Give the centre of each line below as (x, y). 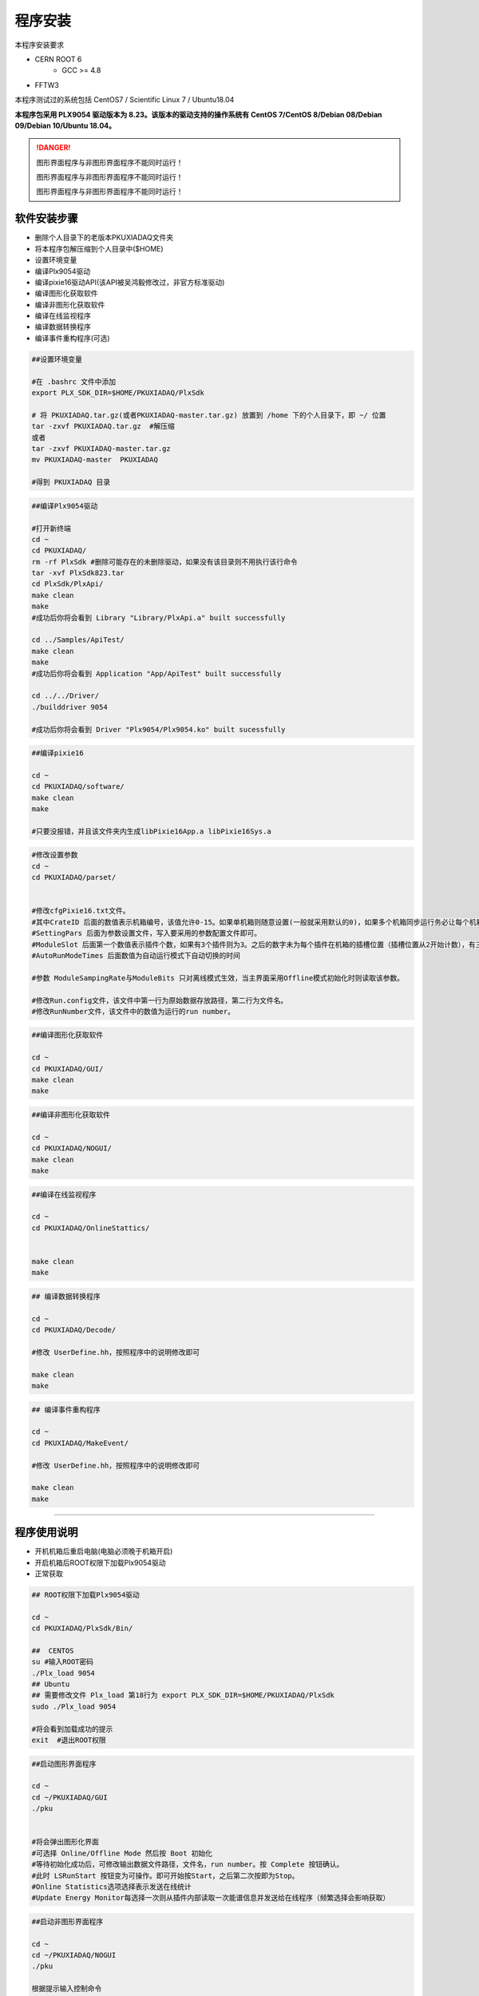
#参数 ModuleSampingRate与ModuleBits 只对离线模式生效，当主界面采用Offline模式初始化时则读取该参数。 (218, 978)
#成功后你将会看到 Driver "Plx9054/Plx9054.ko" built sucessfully (158, 729)
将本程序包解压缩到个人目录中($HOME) (99, 248)
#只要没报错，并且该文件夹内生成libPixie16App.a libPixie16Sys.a (151, 831)
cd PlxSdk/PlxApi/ (67, 584)
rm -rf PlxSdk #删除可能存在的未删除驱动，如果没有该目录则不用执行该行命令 (165, 562)
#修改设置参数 (55, 855)
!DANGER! (53, 148)
